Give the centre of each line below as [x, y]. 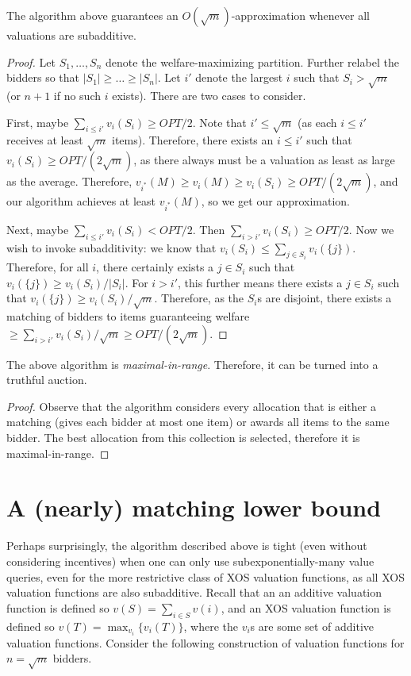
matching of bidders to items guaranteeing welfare [128, 316]
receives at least [45, 140]
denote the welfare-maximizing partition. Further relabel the [252, 61]
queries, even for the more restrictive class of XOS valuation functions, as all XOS [205, 576]
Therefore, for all [48, 267]
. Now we [371, 229]
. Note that [219, 122]
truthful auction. [47, 380]
